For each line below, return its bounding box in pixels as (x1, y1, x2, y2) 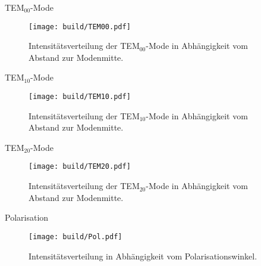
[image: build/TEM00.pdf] (29, 22, 131, 31)
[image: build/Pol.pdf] (29, 232, 122, 241)
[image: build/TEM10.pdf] (29, 92, 131, 101)
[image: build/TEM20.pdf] (29, 162, 131, 171)
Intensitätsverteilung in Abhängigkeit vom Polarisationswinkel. (29, 249, 257, 262)
